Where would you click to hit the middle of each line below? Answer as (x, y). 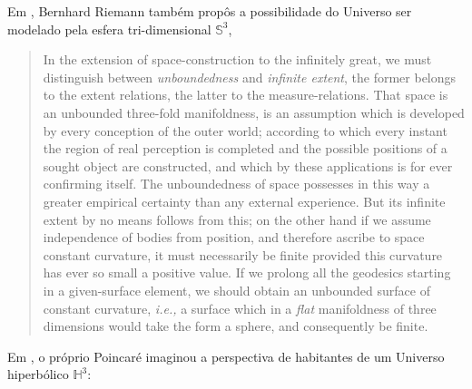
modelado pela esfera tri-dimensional (109, 29)
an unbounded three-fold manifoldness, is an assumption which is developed (254, 112)
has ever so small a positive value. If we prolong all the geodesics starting (247, 272)
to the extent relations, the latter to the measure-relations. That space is (246, 95)
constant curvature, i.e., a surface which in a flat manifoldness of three (240, 308)
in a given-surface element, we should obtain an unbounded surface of (236, 290)
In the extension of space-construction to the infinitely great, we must (237, 59)
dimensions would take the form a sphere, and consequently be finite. (236, 326)
